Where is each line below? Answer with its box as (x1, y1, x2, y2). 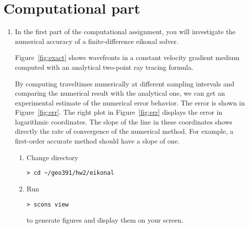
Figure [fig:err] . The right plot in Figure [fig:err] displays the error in (15, 107, 223, 117)
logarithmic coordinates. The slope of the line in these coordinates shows (15, 116, 232, 126)
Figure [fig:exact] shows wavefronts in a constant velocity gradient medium (15, 52, 240, 62)
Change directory (26, 152, 79, 162)
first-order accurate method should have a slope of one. (15, 136, 180, 146)
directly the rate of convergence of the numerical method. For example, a (15, 126, 233, 136)
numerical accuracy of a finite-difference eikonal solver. (15, 36, 179, 46)
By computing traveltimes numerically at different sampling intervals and (15, 78, 234, 88)
